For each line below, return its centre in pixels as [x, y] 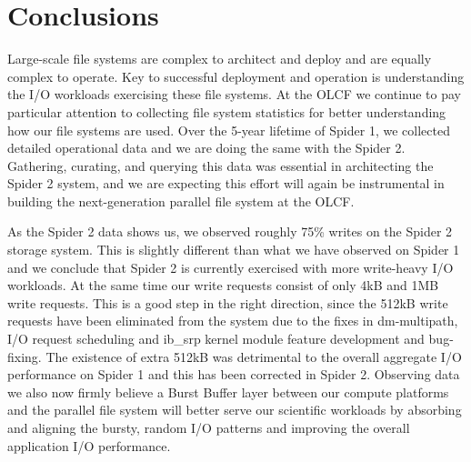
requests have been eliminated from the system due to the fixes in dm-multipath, [233, 321]
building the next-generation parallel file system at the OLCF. [181, 201]
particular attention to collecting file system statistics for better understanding [227, 111]
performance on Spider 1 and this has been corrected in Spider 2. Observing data [234, 374]
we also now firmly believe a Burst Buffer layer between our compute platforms [228, 392]
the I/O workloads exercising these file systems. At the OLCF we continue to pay [235, 94]
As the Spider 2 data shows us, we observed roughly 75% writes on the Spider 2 [230, 231]
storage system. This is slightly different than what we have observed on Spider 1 [234, 250]
